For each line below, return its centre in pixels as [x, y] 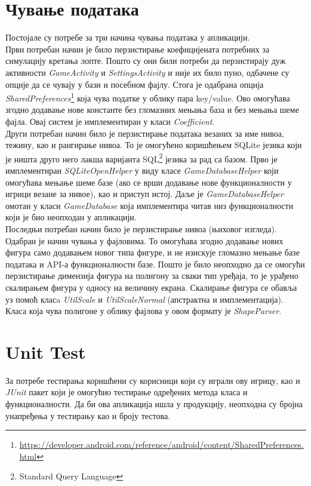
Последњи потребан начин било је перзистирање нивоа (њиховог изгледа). [141, 228]
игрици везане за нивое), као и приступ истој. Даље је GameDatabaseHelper [144, 194]
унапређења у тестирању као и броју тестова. [88, 415]
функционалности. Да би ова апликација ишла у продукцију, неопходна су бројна [154, 404]
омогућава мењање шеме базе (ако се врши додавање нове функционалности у [149, 182]
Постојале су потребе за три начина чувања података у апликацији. [128, 37]
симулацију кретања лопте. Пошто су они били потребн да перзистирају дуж [146, 61]
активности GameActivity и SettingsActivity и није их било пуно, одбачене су [147, 72]
